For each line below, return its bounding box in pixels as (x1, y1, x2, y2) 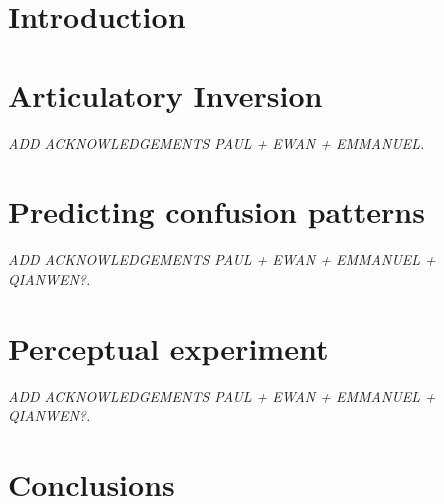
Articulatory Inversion (8, 74, 323, 115)
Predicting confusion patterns (8, 191, 425, 232)
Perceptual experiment (8, 327, 329, 368)
